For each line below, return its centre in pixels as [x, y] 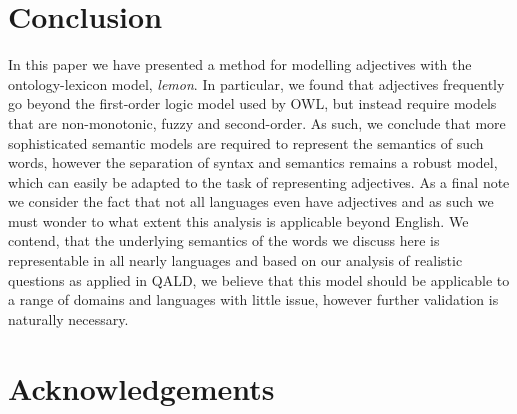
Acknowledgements [141, 387]
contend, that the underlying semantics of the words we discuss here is [224, 240]
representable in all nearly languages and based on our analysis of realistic [235, 260]
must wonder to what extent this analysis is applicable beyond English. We [238, 220]
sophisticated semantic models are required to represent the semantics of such [246, 142]
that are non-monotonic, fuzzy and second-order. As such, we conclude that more [257, 122]
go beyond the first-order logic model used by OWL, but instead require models [252, 103]
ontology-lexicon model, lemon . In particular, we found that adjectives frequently [256, 83]
